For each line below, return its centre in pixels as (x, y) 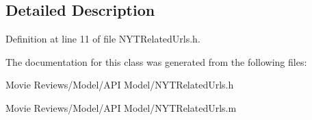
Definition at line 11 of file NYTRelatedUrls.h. (103, 39)
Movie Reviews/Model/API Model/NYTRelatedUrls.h (120, 85)
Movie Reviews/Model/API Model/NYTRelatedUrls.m (121, 107)
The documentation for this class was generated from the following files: (156, 61)
